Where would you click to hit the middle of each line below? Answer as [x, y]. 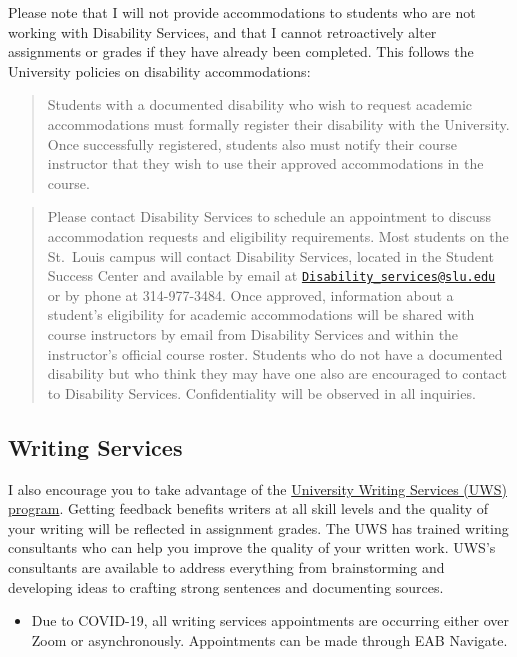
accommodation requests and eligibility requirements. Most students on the [278, 235]
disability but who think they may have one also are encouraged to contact [277, 373]
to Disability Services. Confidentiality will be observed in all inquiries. [261, 392]
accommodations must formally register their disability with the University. [278, 123]
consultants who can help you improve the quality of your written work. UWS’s [252, 547]
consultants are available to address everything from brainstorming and [226, 566]
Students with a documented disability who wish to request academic [260, 104]
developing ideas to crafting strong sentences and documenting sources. [226, 586]
